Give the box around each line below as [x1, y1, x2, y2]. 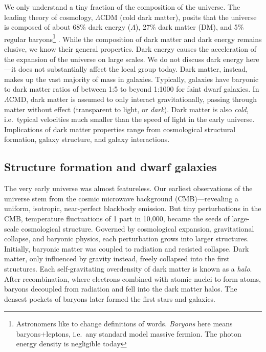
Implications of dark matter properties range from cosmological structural [4, 123, 236, 134]
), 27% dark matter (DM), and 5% [135, 22, 244, 32]
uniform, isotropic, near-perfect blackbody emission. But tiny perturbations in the [4, 203, 261, 214]
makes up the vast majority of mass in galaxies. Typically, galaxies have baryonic [4, 73, 259, 84]
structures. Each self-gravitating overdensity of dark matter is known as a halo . [4, 263, 252, 274]
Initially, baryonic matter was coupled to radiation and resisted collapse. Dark [4, 243, 249, 254]
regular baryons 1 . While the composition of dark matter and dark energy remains [4, 32, 262, 44]
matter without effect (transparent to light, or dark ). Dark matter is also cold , [4, 103, 249, 114]
